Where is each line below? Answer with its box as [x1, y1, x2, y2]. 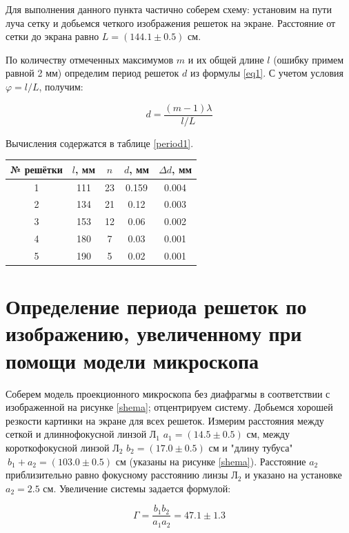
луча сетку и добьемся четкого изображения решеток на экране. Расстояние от [6, 15, 336, 30]
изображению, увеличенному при [6, 319, 302, 347]
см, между [246, 427, 290, 441]
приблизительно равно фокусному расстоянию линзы [6, 467, 228, 482]
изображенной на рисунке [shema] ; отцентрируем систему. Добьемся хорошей [6, 400, 333, 414]
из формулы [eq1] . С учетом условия [190, 66, 343, 80]
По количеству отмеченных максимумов [6, 52, 174, 66]
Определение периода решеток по [6, 292, 307, 320]
